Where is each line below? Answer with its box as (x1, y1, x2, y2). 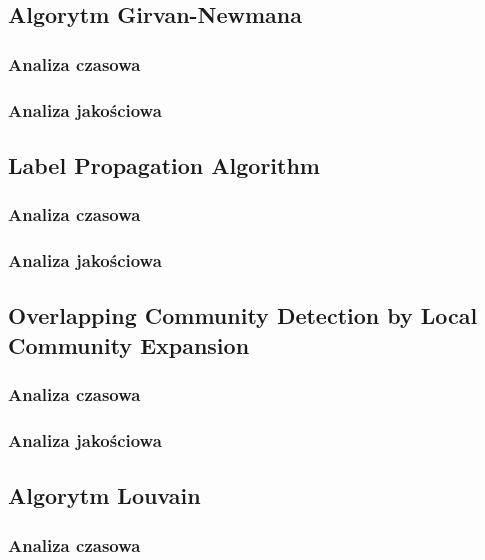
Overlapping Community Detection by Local (8, 300, 478, 331)
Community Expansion (8, 329, 250, 360)
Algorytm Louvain (8, 480, 201, 511)
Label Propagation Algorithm (8, 149, 320, 180)
